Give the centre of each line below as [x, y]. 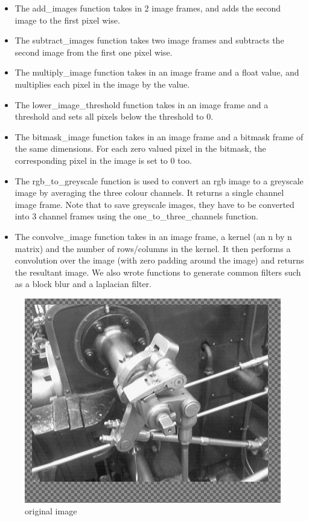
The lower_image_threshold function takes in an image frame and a [142, 104]
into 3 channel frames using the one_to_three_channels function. [137, 216]
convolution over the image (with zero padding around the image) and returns [159, 260]
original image [51, 511]
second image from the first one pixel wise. [94, 52]
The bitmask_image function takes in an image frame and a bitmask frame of [159, 136]
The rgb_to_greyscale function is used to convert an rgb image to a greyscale [159, 180]
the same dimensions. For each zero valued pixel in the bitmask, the [140, 148]
